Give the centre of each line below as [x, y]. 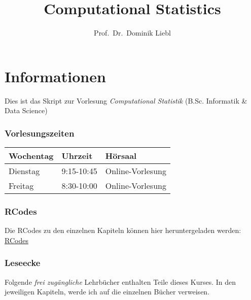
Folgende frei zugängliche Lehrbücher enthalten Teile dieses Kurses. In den [120, 281]
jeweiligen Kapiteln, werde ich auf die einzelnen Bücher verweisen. [107, 292]
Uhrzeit [77, 156]
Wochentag [31, 156]
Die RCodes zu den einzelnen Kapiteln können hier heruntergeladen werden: [123, 230]
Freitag [21, 186]
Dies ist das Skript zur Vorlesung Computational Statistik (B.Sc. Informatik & [126, 100]
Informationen [55, 76]
